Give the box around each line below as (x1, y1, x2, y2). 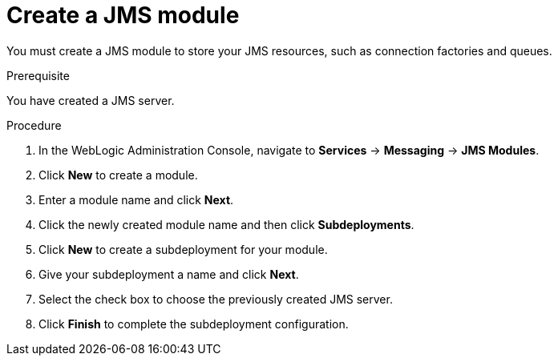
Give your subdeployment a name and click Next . (38, 267, 299, 281)
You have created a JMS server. (6, 93, 175, 107)
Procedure (6, 118, 62, 132)
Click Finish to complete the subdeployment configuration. (38, 316, 349, 331)
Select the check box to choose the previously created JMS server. (38, 292, 393, 306)
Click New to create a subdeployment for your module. (38, 242, 328, 256)
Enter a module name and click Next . (38, 192, 234, 207)
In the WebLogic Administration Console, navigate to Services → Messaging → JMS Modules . (38, 143, 540, 157)
